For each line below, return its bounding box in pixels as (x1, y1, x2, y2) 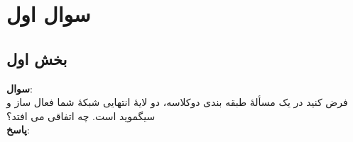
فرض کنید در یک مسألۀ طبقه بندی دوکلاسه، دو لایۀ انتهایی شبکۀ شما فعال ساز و (6, 95, 348, 110)
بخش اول (6, 47, 67, 69)
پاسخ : (6, 122, 30, 137)
